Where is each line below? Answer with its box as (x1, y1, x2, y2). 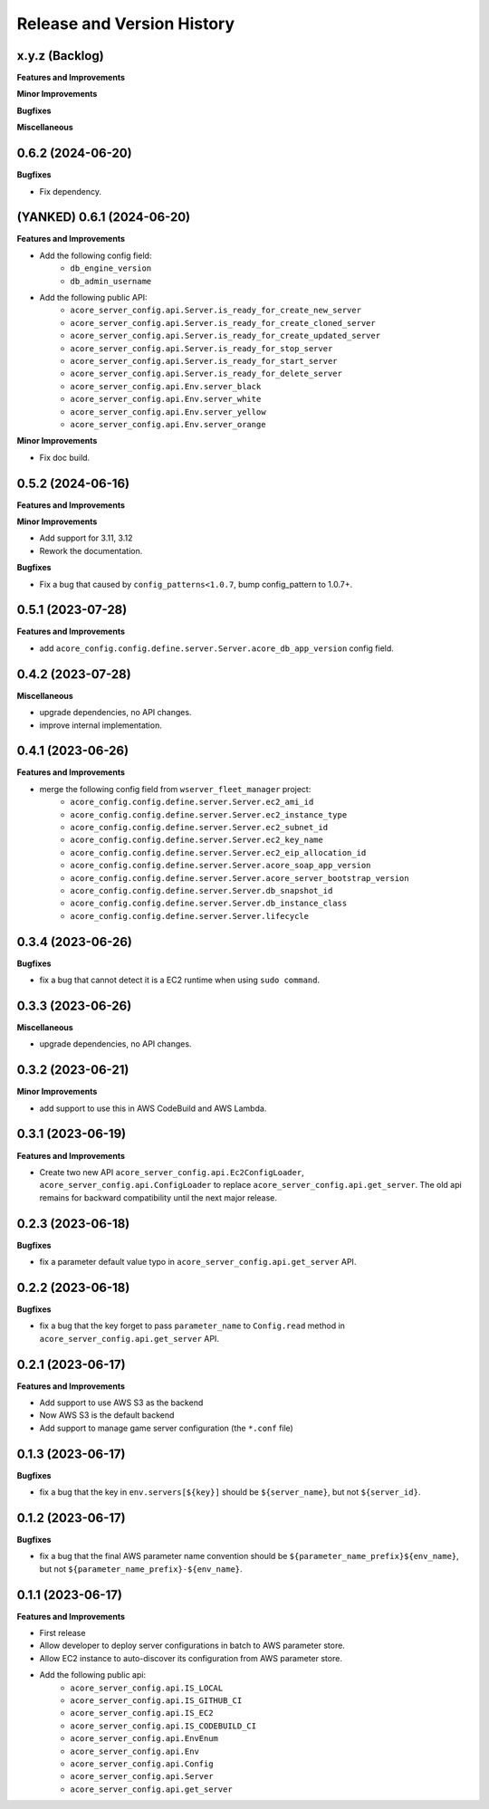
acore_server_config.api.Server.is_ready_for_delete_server (70, 368, 343, 379)
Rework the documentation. (39, 545, 143, 556)
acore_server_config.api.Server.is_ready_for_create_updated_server (70, 330, 380, 341)
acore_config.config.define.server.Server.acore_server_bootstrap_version (70, 873, 409, 883)
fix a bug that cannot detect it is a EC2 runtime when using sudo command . (39, 974, 321, 986)
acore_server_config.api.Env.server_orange (70, 419, 266, 429)
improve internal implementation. (39, 720, 162, 731)
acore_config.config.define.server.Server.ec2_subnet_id (70, 822, 329, 832)
